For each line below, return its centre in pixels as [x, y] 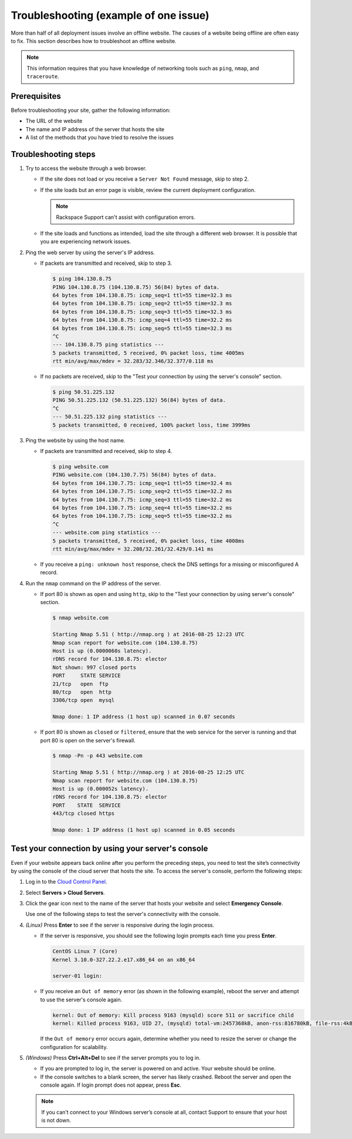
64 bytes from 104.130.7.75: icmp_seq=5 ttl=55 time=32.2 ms [142, 516]
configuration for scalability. [74, 1047]
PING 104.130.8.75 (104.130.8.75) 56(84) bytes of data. [136, 287]
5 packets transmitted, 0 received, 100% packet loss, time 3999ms [152, 425]
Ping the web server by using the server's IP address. [90, 252]
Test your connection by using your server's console [109, 849]
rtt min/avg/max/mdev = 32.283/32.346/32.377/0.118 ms [133, 361]
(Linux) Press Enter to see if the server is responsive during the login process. [120, 925]
